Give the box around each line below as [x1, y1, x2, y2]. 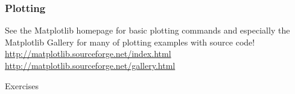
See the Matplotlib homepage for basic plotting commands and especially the [5, 24, 290, 37]
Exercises [5, 79, 39, 92]
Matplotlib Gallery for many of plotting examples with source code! [5, 35, 255, 48]
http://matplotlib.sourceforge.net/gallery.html [5, 59, 176, 71]
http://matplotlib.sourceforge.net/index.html [5, 47, 171, 60]
